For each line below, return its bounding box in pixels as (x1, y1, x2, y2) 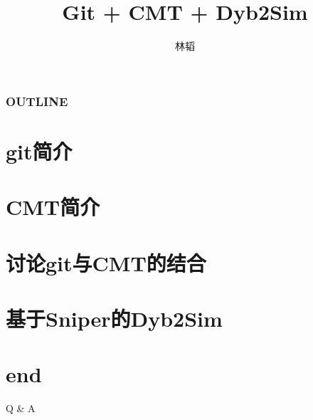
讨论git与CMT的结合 (6, 248, 206, 277)
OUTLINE (6, 92, 68, 110)
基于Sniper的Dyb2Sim (6, 303, 223, 332)
